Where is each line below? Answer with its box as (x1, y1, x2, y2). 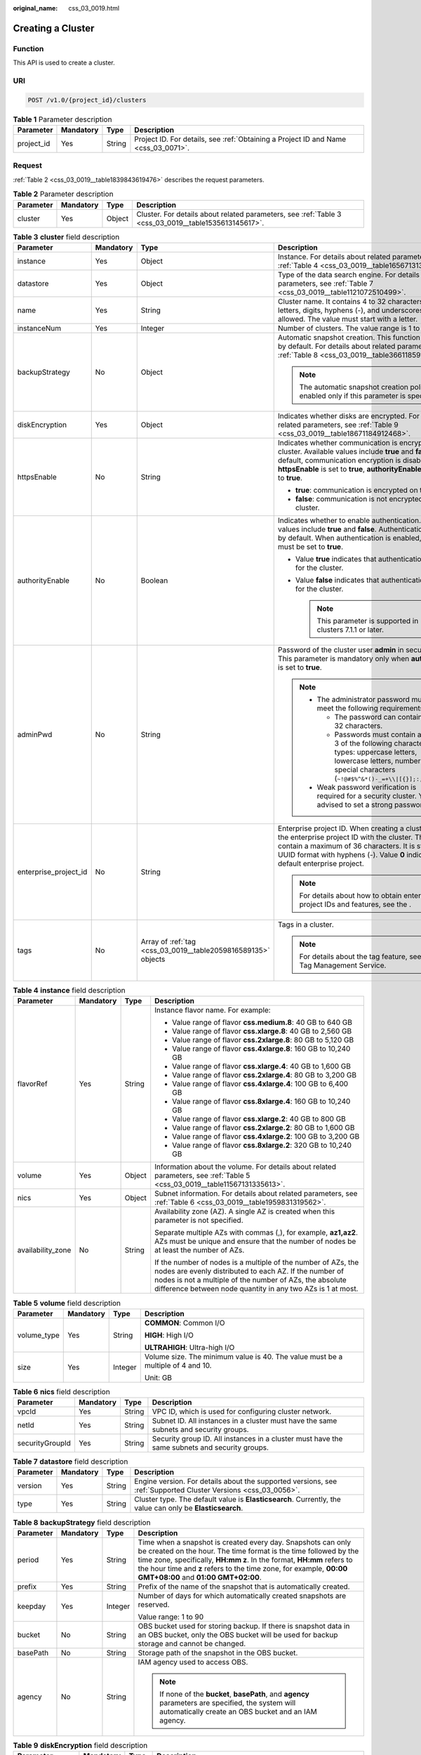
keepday (17, 1601, 46, 1611)
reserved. (138, 1599, 170, 1609)
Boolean (140, 576, 168, 585)
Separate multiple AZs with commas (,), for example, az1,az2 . (154, 1228, 358, 1238)
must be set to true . (277, 541, 344, 551)
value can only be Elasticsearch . (134, 1503, 243, 1513)
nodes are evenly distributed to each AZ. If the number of (154, 1266, 344, 1276)
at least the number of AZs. (154, 1245, 245, 1255)
